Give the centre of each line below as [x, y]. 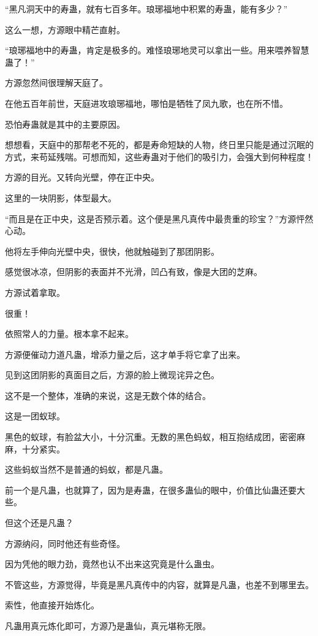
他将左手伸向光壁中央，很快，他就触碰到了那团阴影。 [112, 251]
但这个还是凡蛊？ [39, 523]
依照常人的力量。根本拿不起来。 [69, 334]
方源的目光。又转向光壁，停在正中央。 [82, 177]
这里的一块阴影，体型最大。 [61, 197]
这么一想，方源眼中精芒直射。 [65, 29]
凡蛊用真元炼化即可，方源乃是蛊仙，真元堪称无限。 [108, 626]
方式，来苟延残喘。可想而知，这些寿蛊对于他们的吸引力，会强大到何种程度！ [159, 156]
